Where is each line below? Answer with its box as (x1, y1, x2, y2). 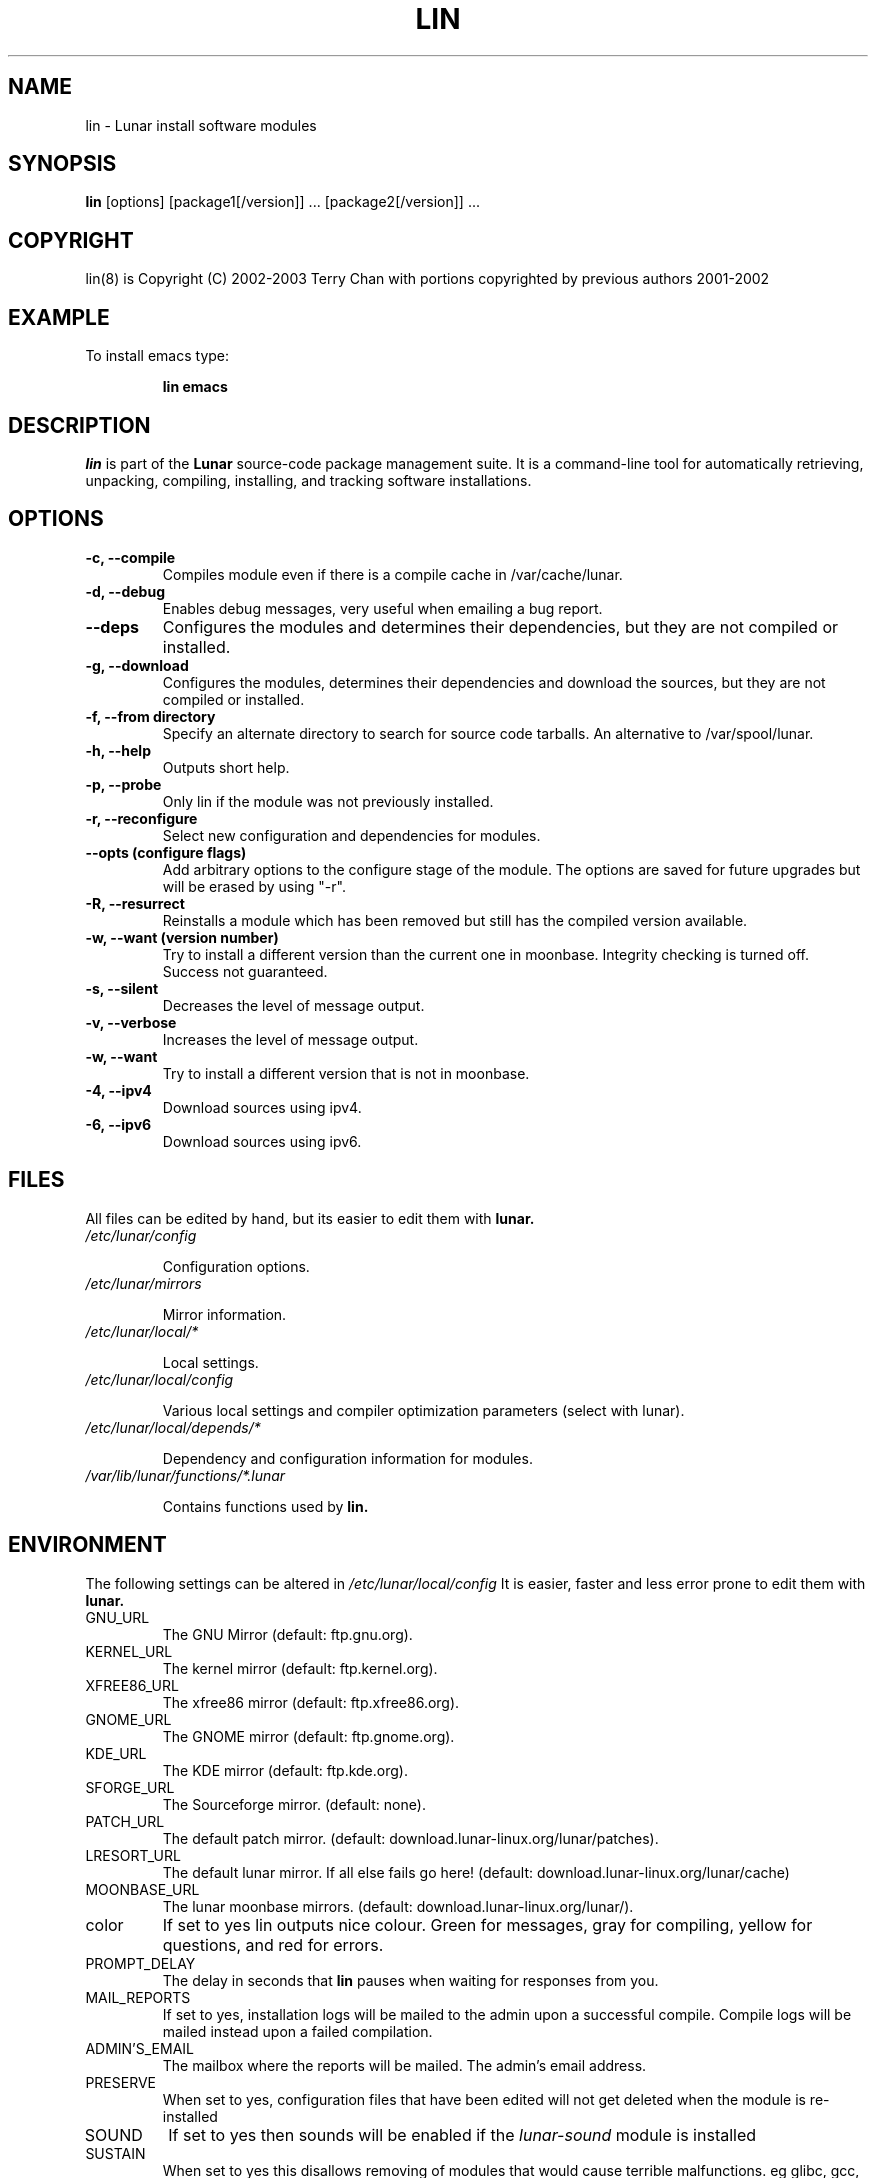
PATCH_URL (85, 1812, 165, 1830)
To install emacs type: (85, 347, 230, 365)
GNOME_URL (85, 1710, 172, 1728)
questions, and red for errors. (162, 1934, 384, 1955)
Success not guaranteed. (162, 962, 328, 980)
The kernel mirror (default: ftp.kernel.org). (162, 1659, 438, 1677)
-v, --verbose (85, 1013, 177, 1031)
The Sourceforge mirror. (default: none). (162, 1795, 426, 1813)
